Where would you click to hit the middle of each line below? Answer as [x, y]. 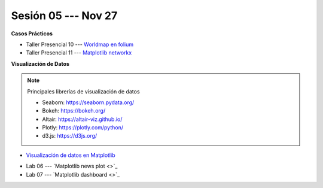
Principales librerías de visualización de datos [83, 91]
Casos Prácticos [32, 34]
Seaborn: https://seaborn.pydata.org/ [88, 102]
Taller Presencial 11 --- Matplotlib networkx [79, 53]
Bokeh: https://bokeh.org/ [74, 111]
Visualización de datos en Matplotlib [71, 155]
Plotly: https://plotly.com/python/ [83, 128]
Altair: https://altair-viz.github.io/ [82, 119]
